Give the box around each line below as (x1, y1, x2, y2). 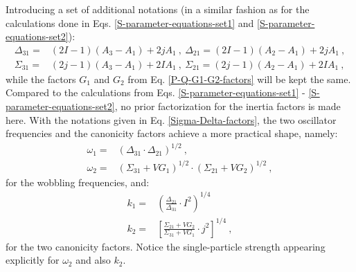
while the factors (6, 71, 76, 86)
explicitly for (6, 253, 60, 267)
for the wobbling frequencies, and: (6, 174, 150, 189)
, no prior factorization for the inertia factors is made (114, 99, 341, 114)
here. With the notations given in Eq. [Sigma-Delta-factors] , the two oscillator (6, 112, 337, 127)
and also (75, 253, 111, 267)
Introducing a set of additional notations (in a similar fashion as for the (6, 2, 310, 16)
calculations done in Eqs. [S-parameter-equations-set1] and (6, 15, 254, 30)
